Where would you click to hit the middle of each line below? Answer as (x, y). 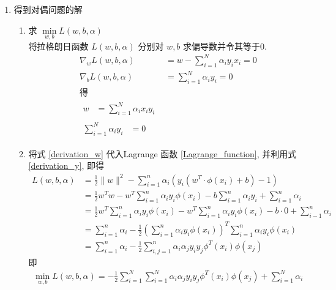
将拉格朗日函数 (58, 46)
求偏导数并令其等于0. (225, 46)
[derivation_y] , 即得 (66, 165)
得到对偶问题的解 (48, 9)
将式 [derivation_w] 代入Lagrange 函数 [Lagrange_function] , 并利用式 (162, 153)
